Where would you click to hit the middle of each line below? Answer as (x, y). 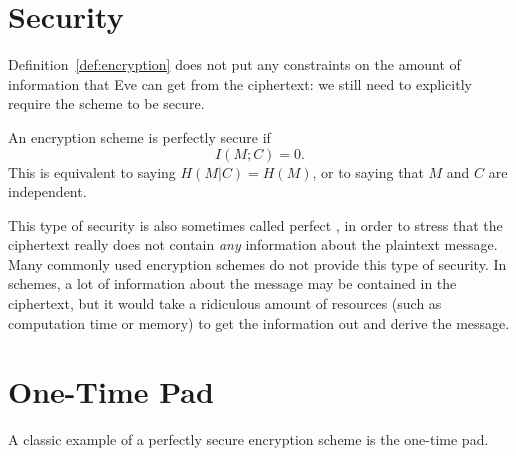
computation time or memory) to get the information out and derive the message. (259, 322)
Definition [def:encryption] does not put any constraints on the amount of (234, 64)
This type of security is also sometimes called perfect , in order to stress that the (255, 224)
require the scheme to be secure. (106, 103)
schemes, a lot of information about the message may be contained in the (232, 283)
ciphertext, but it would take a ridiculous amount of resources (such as (225, 303)
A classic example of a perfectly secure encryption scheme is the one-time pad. (248, 439)
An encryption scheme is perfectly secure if (139, 136)
